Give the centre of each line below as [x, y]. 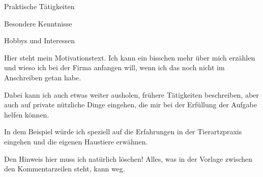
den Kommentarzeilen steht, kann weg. [65, 169]
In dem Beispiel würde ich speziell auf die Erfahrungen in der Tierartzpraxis [123, 131]
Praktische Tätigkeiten [39, 6]
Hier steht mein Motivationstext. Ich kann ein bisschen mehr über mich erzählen [130, 57]
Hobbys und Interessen [40, 40]
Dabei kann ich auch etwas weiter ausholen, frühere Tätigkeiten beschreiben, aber [131, 94]
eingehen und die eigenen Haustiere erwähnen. [76, 141]
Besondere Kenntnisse [38, 23]
